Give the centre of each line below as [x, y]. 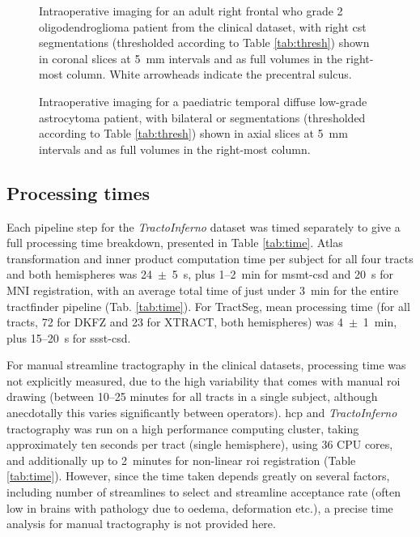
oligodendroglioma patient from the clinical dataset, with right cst [203, 26]
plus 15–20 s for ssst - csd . [69, 337]
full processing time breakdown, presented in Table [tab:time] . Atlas [175, 243]
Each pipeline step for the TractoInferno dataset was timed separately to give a [204, 226]
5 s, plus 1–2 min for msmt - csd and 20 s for [282, 274]
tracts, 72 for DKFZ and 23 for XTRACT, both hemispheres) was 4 [175, 322]
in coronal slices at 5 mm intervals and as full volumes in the [191, 58]
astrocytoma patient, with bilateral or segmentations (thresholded [202, 117]
